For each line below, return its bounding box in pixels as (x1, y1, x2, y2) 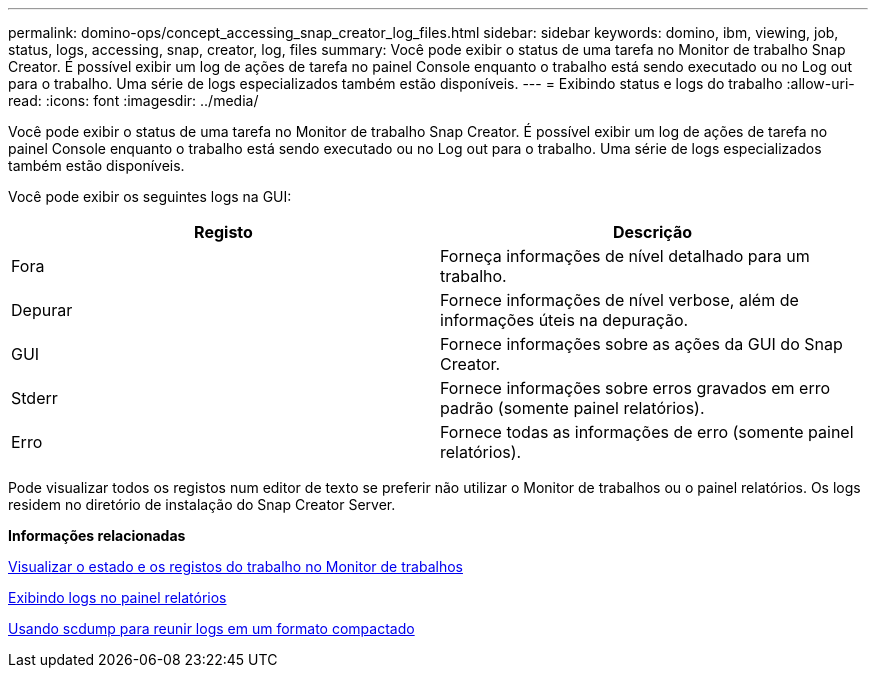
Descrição (612, 222, 693, 242)
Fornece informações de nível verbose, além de (440, 290, 799, 310)
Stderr (11, 388, 58, 408)
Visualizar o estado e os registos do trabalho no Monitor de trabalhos (8, 558, 463, 575)
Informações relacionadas (8, 527, 186, 544)
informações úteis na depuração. (440, 310, 689, 330)
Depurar (11, 300, 73, 320)
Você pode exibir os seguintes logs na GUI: (8, 188, 292, 205)
